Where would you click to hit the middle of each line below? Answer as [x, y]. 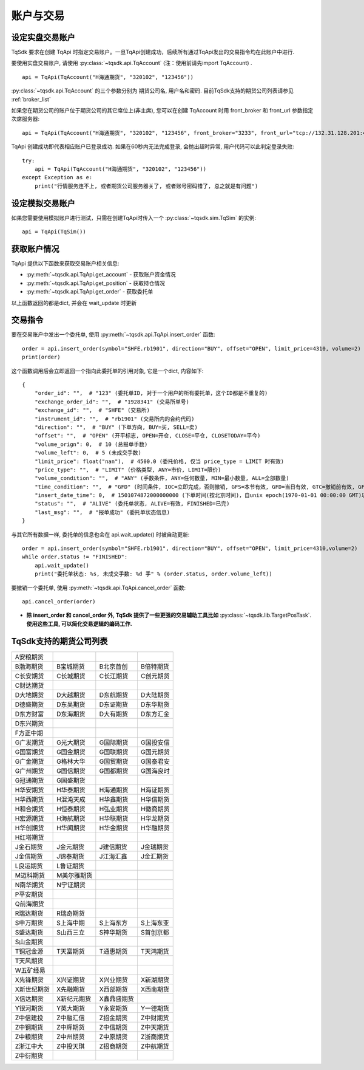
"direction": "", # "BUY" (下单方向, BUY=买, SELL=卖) [116, 427]
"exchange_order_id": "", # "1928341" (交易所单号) [112, 402]
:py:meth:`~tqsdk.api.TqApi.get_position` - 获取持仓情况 [96, 283]
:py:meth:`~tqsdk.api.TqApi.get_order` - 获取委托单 [90, 292]
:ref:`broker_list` [31, 99]
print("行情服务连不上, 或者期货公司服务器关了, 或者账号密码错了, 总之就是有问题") [146, 186]
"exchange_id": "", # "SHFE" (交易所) [92, 410]
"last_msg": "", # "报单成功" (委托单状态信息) [102, 512]
